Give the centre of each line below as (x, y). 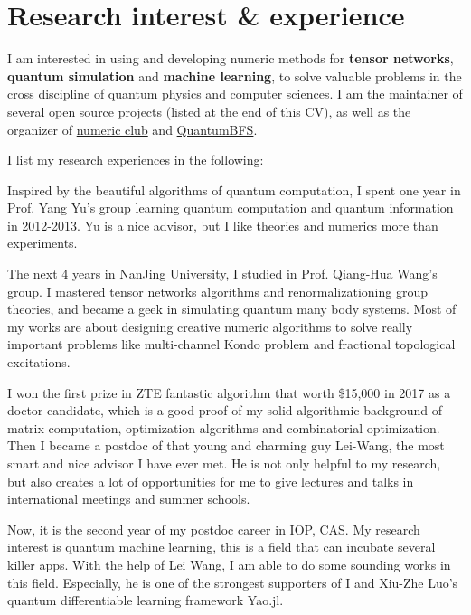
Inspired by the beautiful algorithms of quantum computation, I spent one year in (234, 189)
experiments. (42, 243)
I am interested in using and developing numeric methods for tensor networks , (231, 58)
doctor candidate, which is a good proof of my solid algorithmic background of (225, 410)
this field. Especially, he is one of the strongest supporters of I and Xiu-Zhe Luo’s (233, 582)
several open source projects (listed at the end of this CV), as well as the (209, 111)
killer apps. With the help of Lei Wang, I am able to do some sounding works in (229, 564)
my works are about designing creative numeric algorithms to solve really (210, 326)
